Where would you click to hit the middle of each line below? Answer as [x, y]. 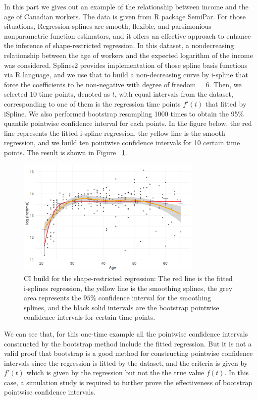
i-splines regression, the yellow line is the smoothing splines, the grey [128, 288]
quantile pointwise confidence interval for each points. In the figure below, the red [128, 123]
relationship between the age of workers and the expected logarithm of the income [128, 55]
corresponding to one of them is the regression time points [92, 103]
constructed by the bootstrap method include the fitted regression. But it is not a [128, 343]
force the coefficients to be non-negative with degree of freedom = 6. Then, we [123, 84]
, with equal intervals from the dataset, [174, 94]
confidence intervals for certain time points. [90, 317]
